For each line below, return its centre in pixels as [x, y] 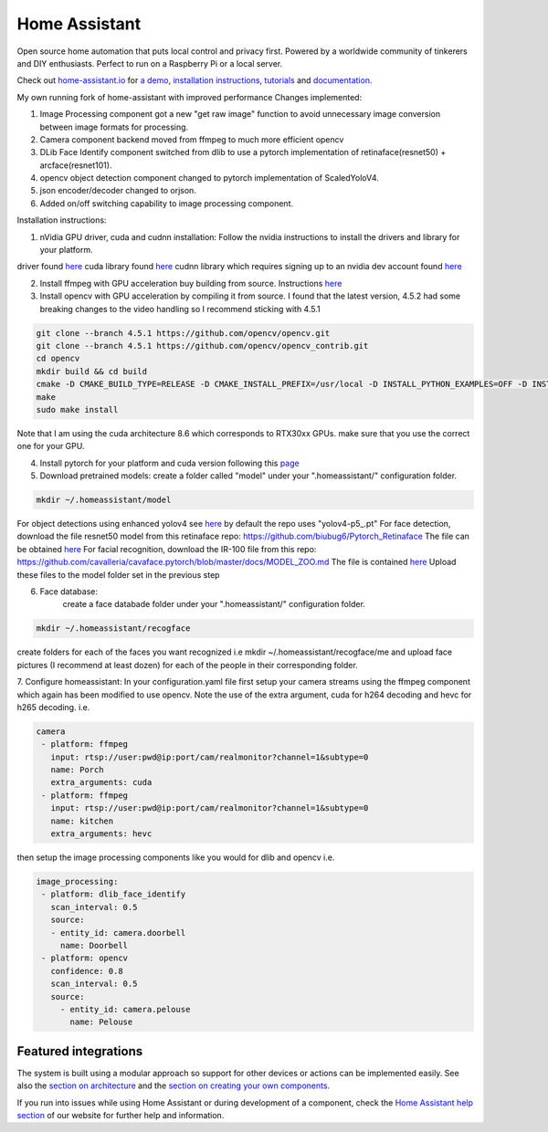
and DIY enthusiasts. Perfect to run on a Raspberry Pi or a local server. [150, 63]
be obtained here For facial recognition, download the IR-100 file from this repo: [167, 549]
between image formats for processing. [114, 127]
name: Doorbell [94, 945]
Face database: [68, 591]
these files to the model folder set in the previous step [118, 574]
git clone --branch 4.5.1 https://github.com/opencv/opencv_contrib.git [202, 346]
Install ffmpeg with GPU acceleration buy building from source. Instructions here [191, 283]
